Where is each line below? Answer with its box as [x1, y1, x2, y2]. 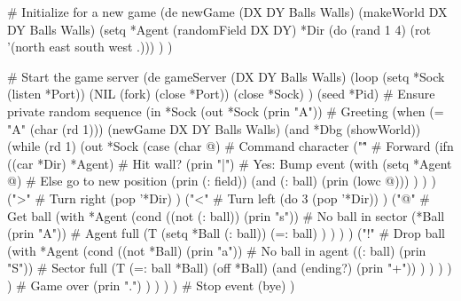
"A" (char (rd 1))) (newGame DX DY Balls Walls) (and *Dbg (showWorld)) [7, 119, 421, 138]
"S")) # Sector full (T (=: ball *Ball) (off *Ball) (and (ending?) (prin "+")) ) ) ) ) [7, 258, 452, 277]
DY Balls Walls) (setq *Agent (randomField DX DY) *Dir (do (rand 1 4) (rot [7, 20, 431, 38]
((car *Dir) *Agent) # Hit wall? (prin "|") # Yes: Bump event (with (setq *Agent [7, 154, 452, 172]
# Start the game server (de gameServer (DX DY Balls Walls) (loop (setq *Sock [7, 67, 445, 85]
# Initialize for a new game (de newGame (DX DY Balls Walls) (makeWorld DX [7, 3, 448, 20]
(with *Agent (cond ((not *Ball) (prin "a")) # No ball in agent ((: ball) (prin [7, 241, 426, 259]
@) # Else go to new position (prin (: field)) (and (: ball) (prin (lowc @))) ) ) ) [7, 171, 436, 190]
